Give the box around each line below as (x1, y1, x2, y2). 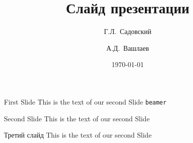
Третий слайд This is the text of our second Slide (4, 130, 152, 140)
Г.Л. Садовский (104, 26, 152, 36)
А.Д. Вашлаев (106, 42, 149, 53)
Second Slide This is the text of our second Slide (4, 113, 150, 123)
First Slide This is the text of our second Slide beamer (4, 96, 166, 107)
